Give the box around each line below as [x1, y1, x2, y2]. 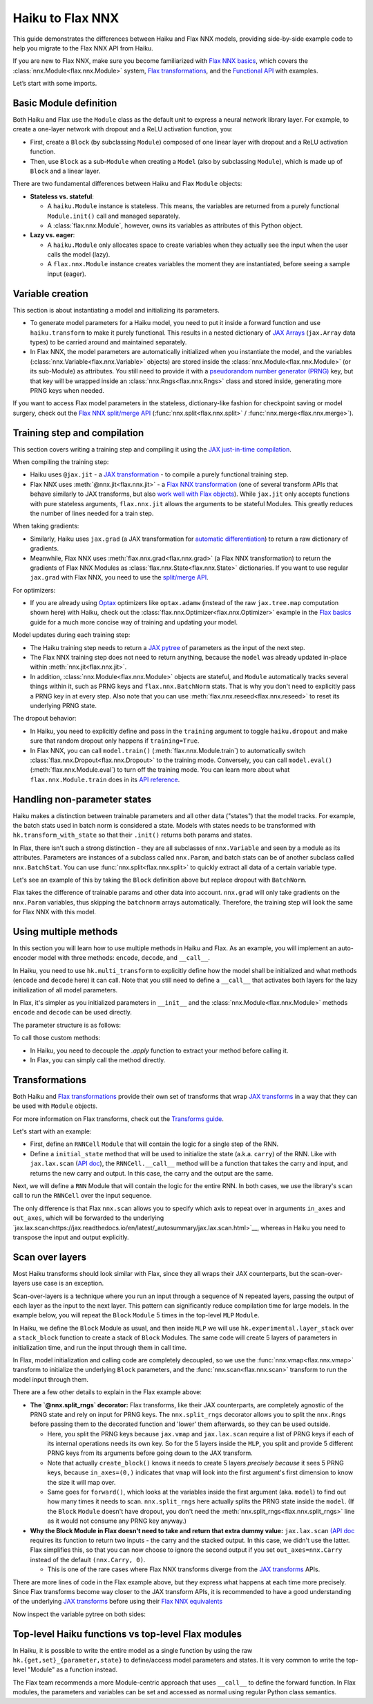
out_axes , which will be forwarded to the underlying [12, 1214, 164, 1222]
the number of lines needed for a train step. [30, 509, 154, 517]
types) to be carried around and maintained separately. [30, 337, 187, 346]
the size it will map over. [47, 1478, 116, 1486]
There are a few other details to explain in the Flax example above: [12, 1388, 202, 1396]
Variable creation [12, 288, 89, 299]
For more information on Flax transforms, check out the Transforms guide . [12, 1114, 224, 1123]
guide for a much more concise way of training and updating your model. [30, 618, 238, 626]
